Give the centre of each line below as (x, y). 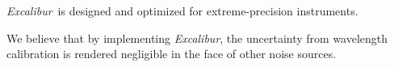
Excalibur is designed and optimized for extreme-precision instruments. (182, 10)
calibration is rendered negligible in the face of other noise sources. (172, 54)
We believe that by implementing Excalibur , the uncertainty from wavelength (197, 38)
